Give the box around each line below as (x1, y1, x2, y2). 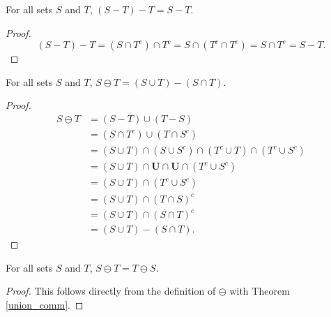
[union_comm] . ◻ (6, 297, 84, 311)
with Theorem (229, 283, 290, 298)
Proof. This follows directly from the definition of (6, 283, 216, 298)
